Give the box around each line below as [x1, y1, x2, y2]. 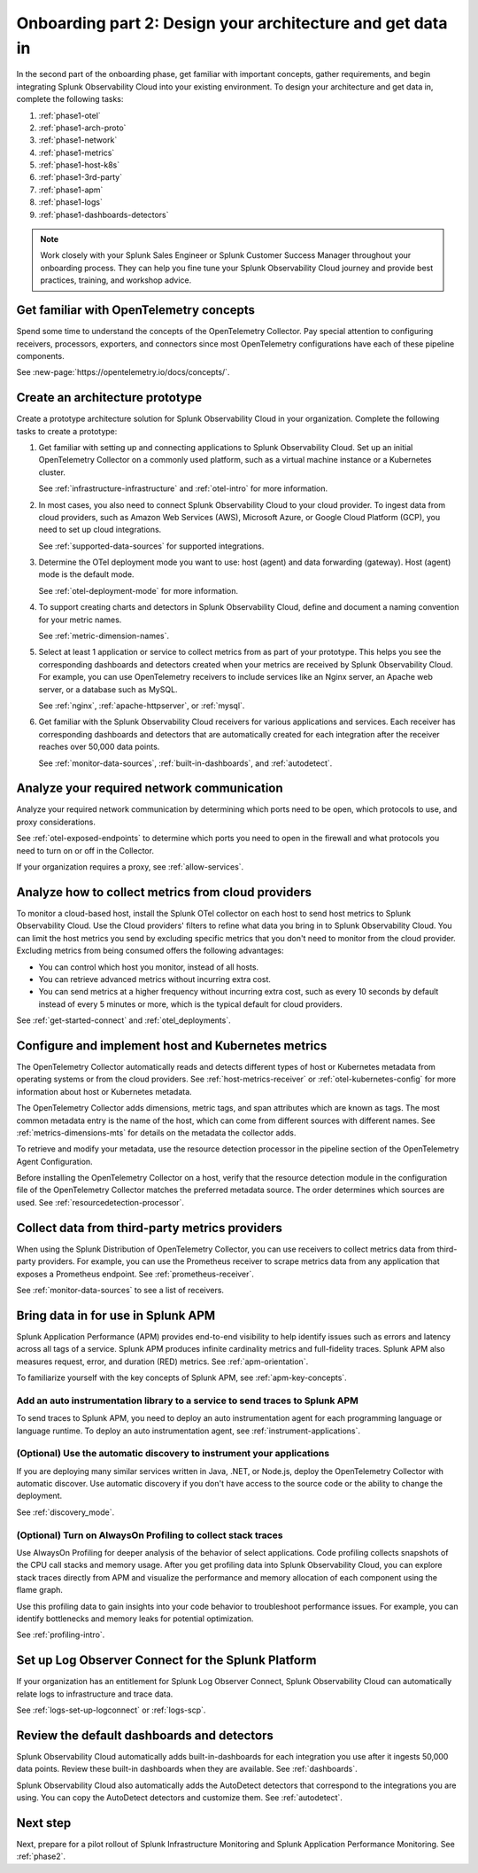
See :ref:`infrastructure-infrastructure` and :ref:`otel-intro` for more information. [38, 483, 328, 494]
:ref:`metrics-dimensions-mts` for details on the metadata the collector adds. [16, 1127, 297, 1138]
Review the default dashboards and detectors [16, 1728, 274, 1743]
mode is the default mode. [38, 569, 135, 580]
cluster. [38, 466, 66, 478]
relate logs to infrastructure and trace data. [16, 1689, 173, 1699]
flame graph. [16, 1585, 64, 1596]
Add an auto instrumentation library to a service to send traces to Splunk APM [16, 1394, 358, 1407]
